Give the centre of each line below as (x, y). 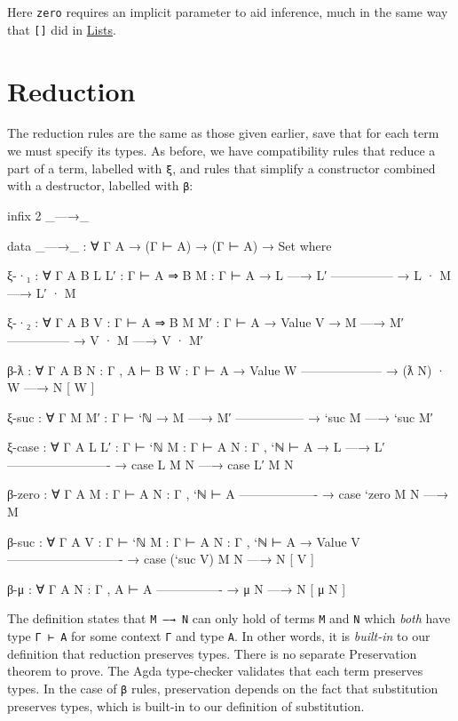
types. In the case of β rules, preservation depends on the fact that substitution (223, 688)
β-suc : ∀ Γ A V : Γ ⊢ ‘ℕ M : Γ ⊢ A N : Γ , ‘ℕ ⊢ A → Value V (184, 541)
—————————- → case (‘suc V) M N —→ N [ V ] (161, 559)
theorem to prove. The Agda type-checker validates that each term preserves (215, 671)
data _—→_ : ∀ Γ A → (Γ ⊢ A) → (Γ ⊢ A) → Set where (170, 245)
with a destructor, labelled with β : (100, 185)
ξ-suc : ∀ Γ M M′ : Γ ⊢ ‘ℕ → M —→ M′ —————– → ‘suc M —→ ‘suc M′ (220, 417)
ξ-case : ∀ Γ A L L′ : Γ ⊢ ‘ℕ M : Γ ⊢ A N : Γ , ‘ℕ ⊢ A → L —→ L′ (196, 447)
